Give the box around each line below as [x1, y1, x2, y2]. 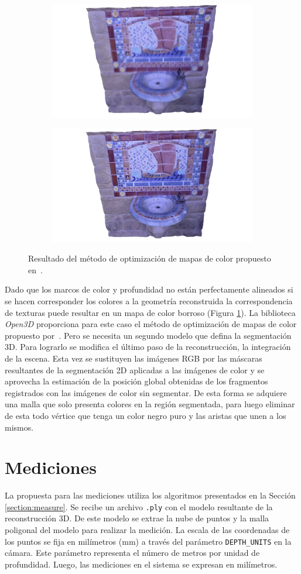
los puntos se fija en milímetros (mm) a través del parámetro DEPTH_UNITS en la [5, 535, 292, 547]
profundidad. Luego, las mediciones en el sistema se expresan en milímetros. [5, 558, 278, 570]
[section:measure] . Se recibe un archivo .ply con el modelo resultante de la [5, 500, 273, 513]
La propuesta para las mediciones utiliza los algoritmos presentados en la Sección [5, 489, 296, 501]
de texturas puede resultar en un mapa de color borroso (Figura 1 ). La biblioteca [5, 306, 296, 318]
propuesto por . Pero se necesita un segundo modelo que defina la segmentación [5, 329, 292, 341]
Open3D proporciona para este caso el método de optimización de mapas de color [5, 318, 297, 330]
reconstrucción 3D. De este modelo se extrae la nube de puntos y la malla [5, 512, 269, 524]
